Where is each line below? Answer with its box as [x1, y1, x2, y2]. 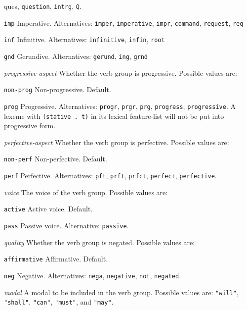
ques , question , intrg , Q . [4, 1, 82, 11]
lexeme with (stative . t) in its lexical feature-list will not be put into [4, 110, 224, 121]
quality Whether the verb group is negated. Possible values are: [4, 237, 195, 247]
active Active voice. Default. [4, 204, 93, 214]
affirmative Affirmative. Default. [4, 254, 108, 264]
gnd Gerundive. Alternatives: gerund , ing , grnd [4, 51, 148, 61]
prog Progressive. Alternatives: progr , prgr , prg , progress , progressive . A [4, 101, 236, 111]
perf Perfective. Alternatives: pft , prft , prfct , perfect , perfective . [4, 170, 217, 181]
